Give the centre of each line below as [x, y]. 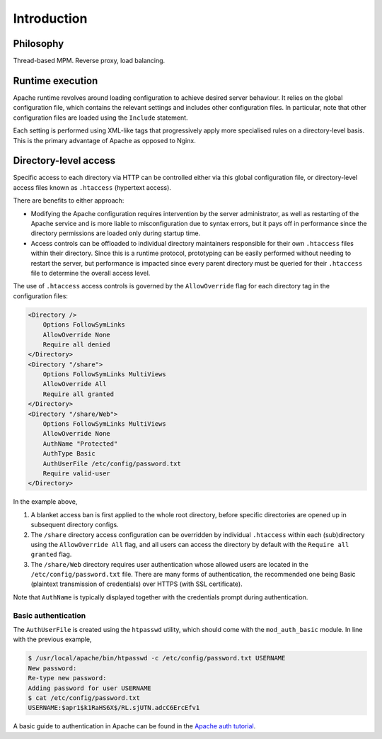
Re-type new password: [67, 678]
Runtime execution [56, 80]
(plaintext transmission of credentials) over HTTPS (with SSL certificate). [137, 584]
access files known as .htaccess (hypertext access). [92, 187]
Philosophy [39, 44]
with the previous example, [52, 639]
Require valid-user [77, 473]
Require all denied [77, 344]
